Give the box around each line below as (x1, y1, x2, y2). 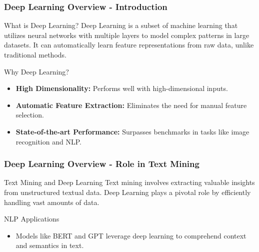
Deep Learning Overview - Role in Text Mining (4, 157, 199, 170)
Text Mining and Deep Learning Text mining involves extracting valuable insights (4, 177, 255, 187)
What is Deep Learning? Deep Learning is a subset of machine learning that (4, 20, 238, 30)
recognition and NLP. (15, 136, 81, 146)
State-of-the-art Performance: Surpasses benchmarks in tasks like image (15, 126, 249, 136)
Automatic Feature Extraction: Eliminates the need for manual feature (15, 99, 247, 110)
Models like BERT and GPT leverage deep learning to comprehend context (15, 230, 246, 240)
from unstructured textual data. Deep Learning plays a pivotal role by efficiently (4, 186, 251, 197)
